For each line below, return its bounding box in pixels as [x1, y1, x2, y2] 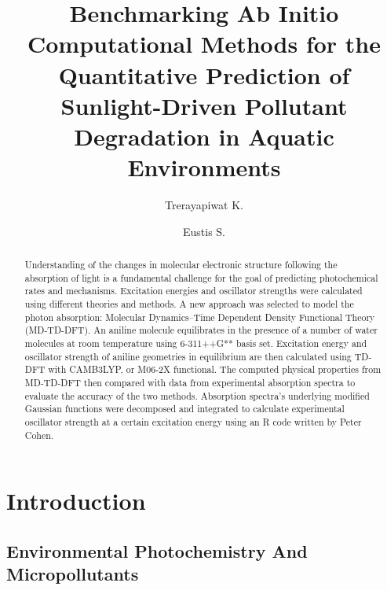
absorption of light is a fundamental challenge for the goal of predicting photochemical [24, 271, 378, 284]
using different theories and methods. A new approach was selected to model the [24, 297, 354, 311]
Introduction [6, 485, 146, 517]
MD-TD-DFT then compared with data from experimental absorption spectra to [24, 375, 356, 389]
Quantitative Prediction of [58, 58, 350, 90]
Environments [127, 151, 281, 183]
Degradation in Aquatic [74, 120, 334, 152]
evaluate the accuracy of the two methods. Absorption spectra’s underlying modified [24, 389, 370, 402]
